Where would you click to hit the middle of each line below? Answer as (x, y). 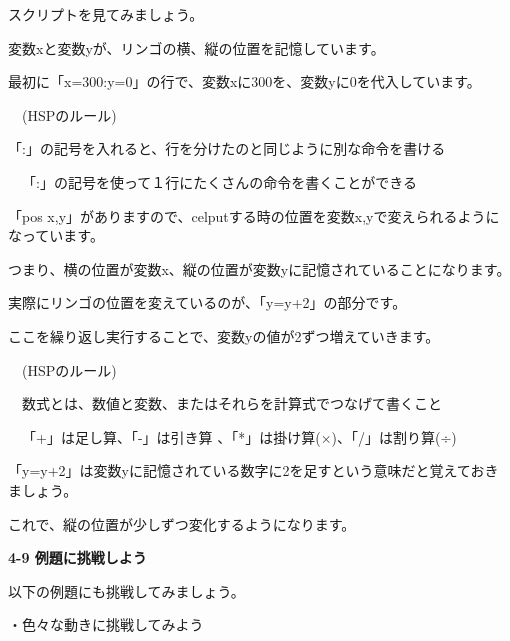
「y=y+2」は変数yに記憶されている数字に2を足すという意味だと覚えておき (253, 470)
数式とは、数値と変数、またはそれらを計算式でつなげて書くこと (231, 403)
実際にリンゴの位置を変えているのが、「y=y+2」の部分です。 (207, 302)
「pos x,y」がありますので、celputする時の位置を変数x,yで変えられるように (254, 215)
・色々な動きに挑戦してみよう (106, 624)
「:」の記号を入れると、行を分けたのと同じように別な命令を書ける (227, 148)
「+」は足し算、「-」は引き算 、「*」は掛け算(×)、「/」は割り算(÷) (239, 436)
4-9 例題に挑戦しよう (77, 557)
